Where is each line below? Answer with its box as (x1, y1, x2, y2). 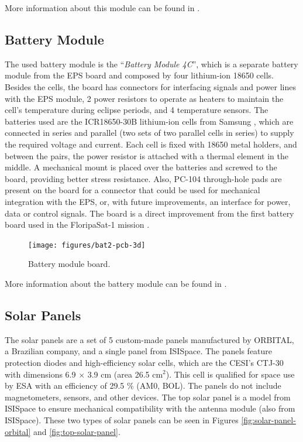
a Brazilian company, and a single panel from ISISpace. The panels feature (5, 345, 273, 357)
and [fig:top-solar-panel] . (33, 425, 120, 437)
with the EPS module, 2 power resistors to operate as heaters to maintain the (5, 92, 284, 104)
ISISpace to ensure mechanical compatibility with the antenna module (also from (5, 402, 295, 414)
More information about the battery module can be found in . (5, 277, 227, 289)
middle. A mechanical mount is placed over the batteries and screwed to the (5, 161, 277, 173)
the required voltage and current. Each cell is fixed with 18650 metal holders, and (5, 138, 297, 150)
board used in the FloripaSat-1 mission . (5, 218, 150, 231)
